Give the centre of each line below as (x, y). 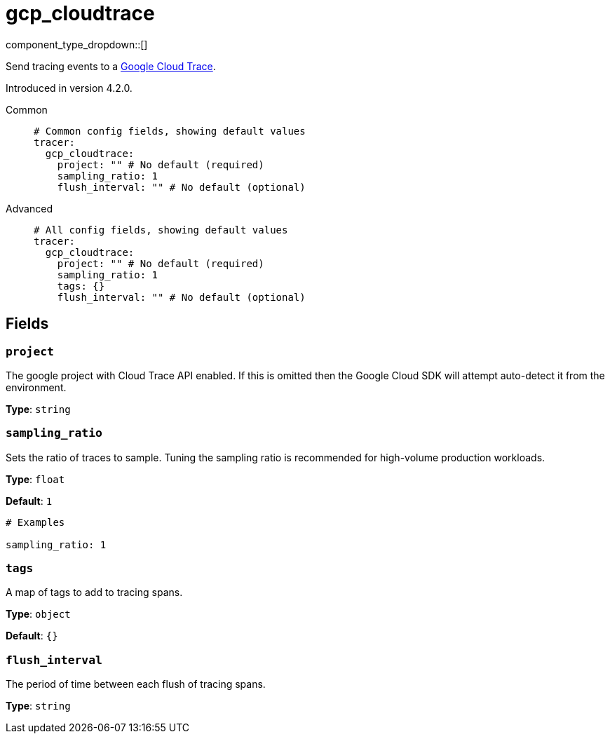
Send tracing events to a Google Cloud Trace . (111, 66)
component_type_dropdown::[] (77, 44)
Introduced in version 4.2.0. (69, 88)
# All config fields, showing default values (161, 230)
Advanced (29, 208)
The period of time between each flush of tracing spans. (136, 684)
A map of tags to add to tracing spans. (94, 592)
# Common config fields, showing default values (170, 131)
